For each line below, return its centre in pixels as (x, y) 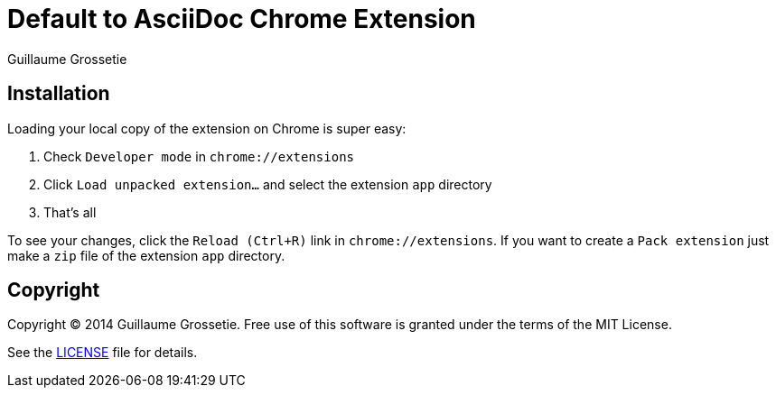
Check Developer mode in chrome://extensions (199, 156)
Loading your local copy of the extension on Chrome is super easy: (207, 128)
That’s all (70, 212)
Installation (59, 94)
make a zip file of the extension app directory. (146, 255)
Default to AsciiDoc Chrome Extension (242, 19)
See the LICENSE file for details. (103, 353)
